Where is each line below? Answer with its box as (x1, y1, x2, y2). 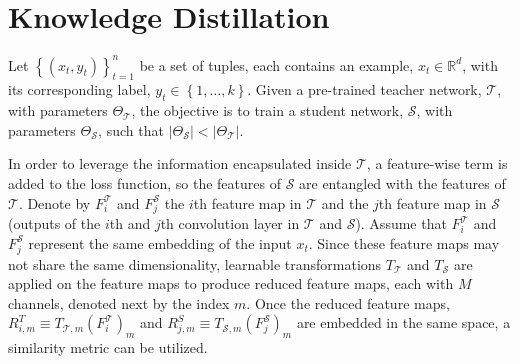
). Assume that (355, 213, 447, 234)
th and (109, 213, 151, 234)
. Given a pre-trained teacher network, (247, 79, 482, 100)
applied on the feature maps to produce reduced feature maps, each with (8, 273, 454, 294)
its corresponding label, (8, 79, 151, 100)
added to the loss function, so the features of (8, 173, 281, 193)
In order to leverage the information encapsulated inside (8, 153, 352, 174)
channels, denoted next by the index (8, 292, 230, 313)
